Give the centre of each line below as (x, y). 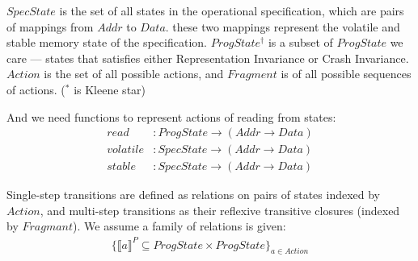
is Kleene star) (110, 89)
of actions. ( (36, 89)
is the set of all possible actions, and (134, 74)
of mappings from (50, 26)
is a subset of (300, 42)
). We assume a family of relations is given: (179, 226)
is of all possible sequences (346, 74)
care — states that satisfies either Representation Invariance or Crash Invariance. (208, 58)
